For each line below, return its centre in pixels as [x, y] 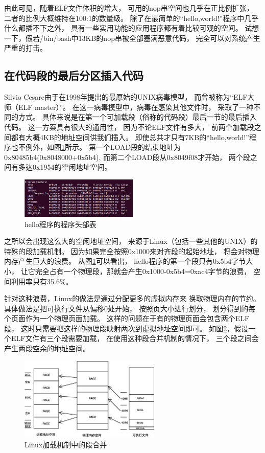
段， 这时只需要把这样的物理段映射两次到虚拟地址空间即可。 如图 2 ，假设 [126, 328]
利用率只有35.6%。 [42, 281]
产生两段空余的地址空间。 [47, 348]
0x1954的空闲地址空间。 [72, 167]
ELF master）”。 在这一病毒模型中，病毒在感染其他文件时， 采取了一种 [136, 107]
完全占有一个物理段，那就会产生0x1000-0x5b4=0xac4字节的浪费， [143, 271]
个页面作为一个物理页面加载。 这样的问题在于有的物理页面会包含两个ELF [127, 318]
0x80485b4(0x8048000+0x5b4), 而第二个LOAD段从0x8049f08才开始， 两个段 [127, 157]
